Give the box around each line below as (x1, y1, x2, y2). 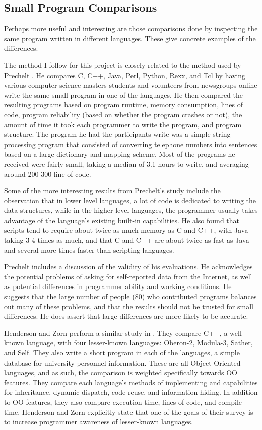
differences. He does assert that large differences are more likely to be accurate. (4, 311, 248, 321)
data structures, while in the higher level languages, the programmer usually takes (4, 205, 258, 216)
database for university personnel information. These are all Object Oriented (4, 357, 241, 368)
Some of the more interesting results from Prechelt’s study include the (4, 185, 221, 196)
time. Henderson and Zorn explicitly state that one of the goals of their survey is (4, 406, 253, 417)
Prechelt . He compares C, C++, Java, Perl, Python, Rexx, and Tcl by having (4, 69, 246, 80)
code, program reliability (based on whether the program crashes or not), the (4, 109, 242, 119)
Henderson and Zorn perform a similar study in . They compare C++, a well (4, 327, 242, 338)
